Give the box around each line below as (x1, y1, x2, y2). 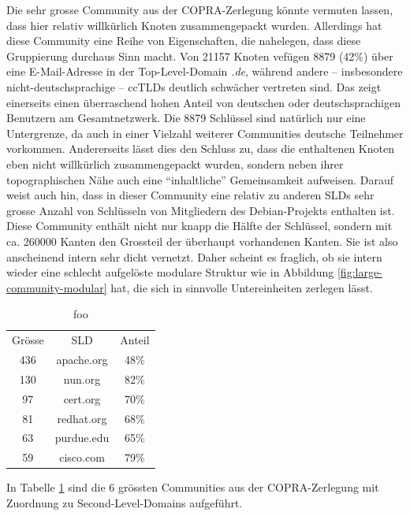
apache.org (56, 351, 108, 367)
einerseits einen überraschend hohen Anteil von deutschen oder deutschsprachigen (6, 94, 401, 110)
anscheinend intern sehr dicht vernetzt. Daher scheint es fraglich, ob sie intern (6, 248, 382, 265)
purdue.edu (54, 429, 110, 446)
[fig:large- (337, 264, 382, 280)
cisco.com (59, 449, 105, 466)
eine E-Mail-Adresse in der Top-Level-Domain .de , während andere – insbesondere (6, 63, 403, 80)
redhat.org (57, 410, 107, 426)
